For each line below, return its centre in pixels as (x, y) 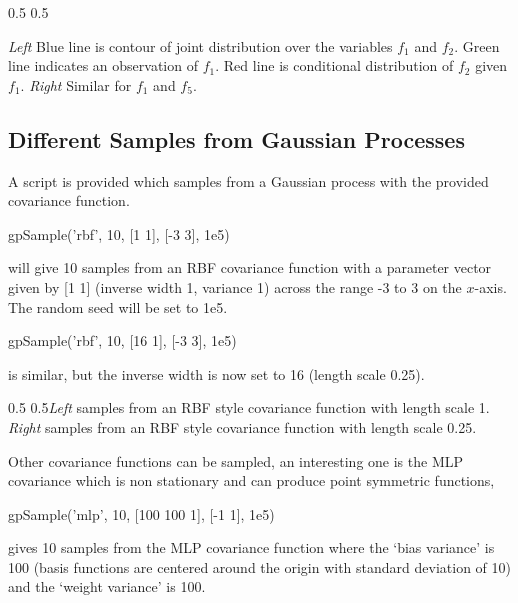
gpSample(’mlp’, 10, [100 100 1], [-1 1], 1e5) (141, 513)
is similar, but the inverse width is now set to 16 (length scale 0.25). (216, 373)
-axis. (490, 286)
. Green (477, 45)
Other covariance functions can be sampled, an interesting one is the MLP (236, 460)
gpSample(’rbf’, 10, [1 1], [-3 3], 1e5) (119, 233)
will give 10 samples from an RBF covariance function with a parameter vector (250, 267)
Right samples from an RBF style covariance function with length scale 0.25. (242, 426)
